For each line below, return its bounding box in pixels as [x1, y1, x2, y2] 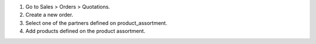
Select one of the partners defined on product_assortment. [25, 19, 168, 26]
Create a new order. [25, 12, 73, 19]
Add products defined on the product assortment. [25, 28, 146, 35]
